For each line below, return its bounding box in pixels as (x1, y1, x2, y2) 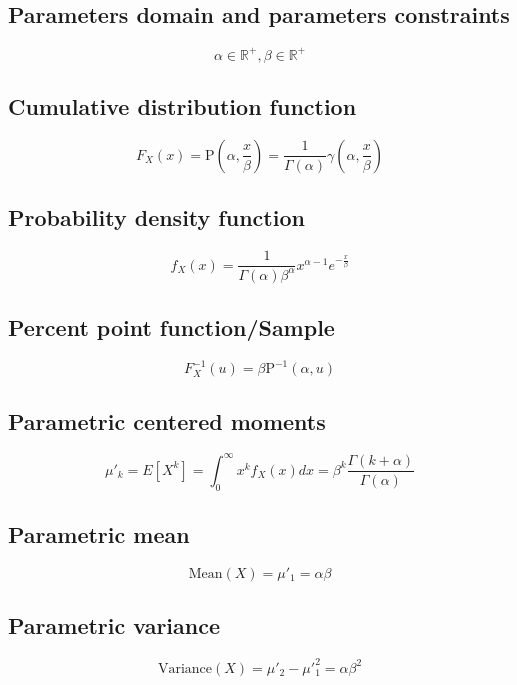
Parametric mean (8, 519, 190, 550)
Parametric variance (8, 610, 221, 641)
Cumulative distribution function (8, 91, 357, 122)
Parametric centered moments (8, 405, 326, 436)
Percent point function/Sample (8, 311, 335, 342)
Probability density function (8, 202, 305, 233)
